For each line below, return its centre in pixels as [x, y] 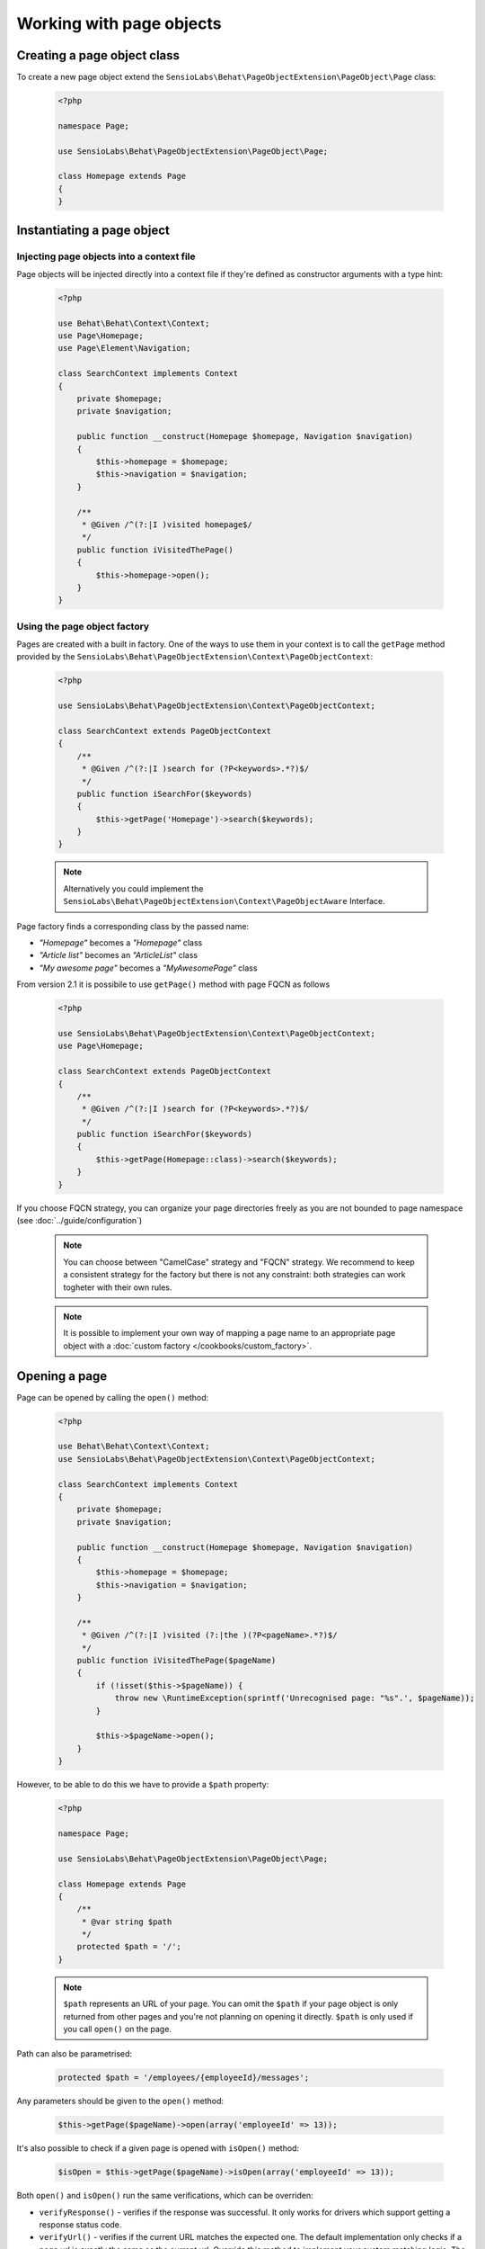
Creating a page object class [98, 55]
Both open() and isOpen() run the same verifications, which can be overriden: [165, 2196]
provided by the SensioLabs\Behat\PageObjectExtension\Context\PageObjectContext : [194, 657]
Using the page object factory [83, 626]
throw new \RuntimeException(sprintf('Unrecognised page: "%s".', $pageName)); [295, 1698]
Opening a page [62, 1376]
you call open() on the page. [118, 2029]
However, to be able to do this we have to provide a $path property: [143, 1785]
